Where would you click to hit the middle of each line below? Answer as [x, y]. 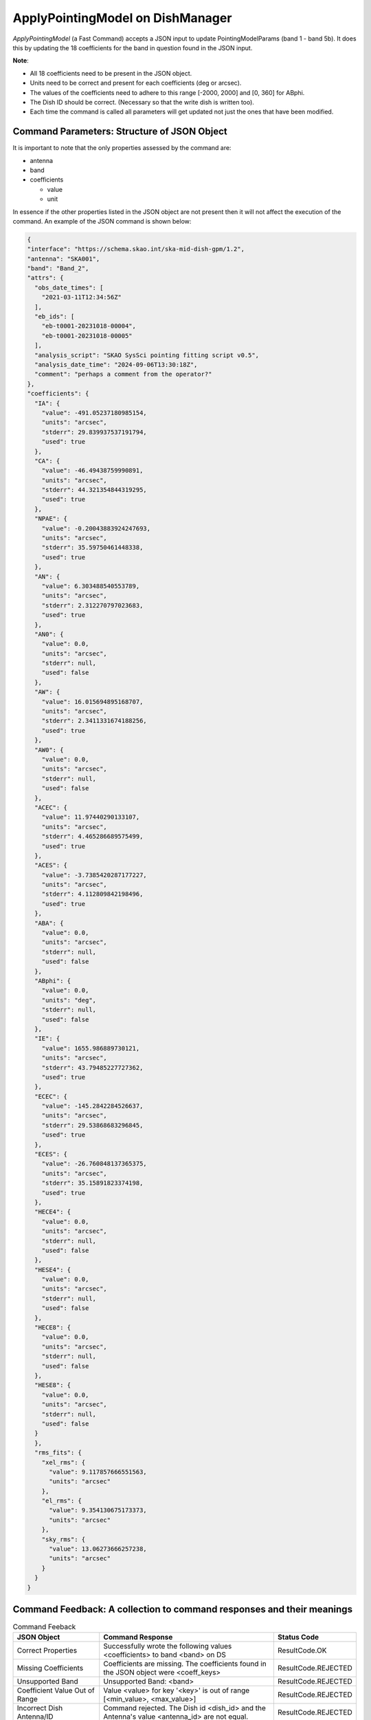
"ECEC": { [51, 1096]
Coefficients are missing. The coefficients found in [185, 1664]
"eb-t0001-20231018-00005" [87, 336]
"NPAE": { [51, 519]
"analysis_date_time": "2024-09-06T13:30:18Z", [116, 364]
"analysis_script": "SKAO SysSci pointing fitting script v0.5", [147, 355]
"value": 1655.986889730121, [91, 1048]
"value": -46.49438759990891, [92, 471]
